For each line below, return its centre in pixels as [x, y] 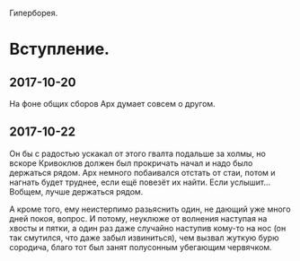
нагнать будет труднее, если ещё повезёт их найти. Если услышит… [140, 182]
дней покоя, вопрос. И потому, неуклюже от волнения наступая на [138, 218]
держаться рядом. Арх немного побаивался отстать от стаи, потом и [142, 172]
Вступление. [60, 49]
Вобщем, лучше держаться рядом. [76, 191]
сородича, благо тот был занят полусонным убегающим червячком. [141, 247]
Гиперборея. [34, 13]
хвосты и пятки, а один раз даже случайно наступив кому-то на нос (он [148, 228]
